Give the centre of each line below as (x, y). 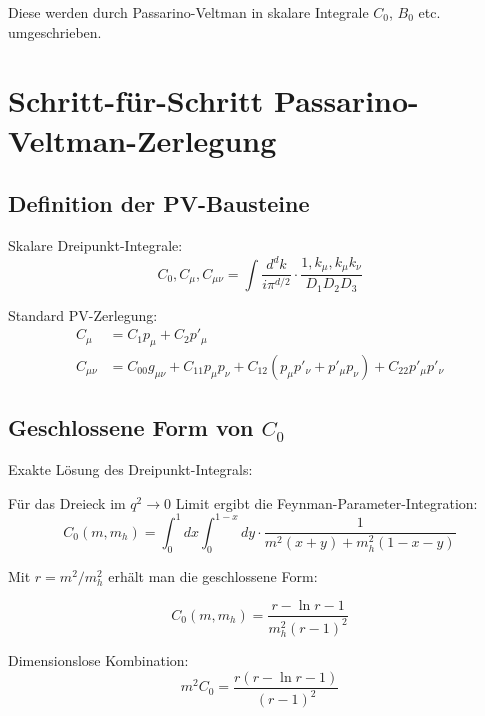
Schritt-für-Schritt (136, 100)
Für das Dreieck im (67, 502)
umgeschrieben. (55, 31)
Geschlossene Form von (131, 427)
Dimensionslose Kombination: (98, 660)
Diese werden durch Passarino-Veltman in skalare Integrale (188, 12)
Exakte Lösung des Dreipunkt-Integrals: (130, 469)
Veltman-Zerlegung (142, 139)
